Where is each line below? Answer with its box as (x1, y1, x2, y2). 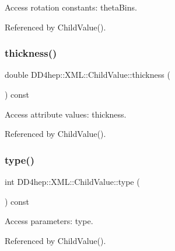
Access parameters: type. (5, 215, 93, 227)
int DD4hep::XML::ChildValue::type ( (5, 176, 140, 187)
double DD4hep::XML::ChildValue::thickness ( (5, 68, 170, 81)
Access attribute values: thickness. (5, 108, 127, 120)
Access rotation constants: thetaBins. (5, 1, 137, 13)
